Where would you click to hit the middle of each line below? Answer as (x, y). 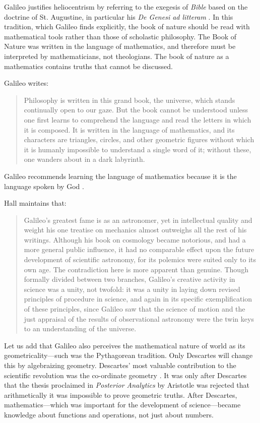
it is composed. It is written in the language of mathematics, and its (129, 129)
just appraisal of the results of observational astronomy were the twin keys (139, 318)
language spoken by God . (44, 186)
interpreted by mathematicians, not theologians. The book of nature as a (117, 56)
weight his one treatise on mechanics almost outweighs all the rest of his (135, 230)
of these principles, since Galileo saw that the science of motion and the (135, 309)
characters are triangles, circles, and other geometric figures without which (139, 139)
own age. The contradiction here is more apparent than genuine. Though (136, 269)
